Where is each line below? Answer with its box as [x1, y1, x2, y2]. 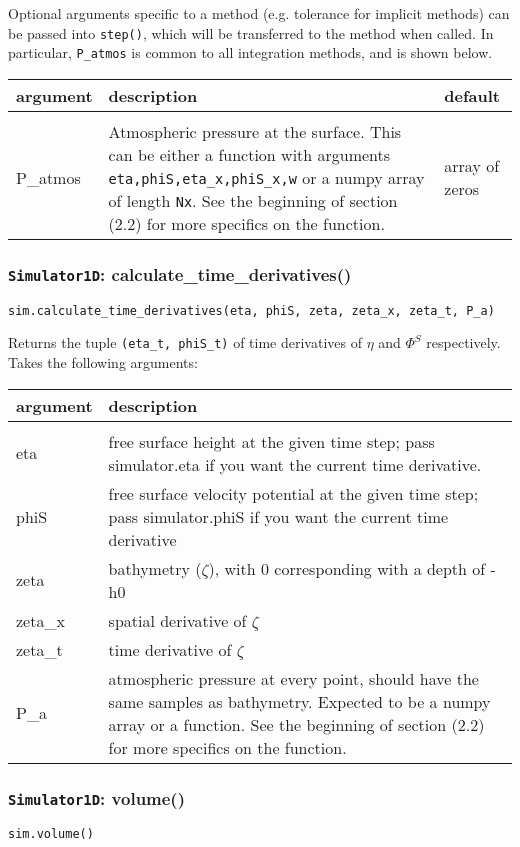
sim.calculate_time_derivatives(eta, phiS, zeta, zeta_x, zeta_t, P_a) [8, 303, 495, 318]
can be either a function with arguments [108, 142, 391, 166]
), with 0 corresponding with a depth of [208, 556, 486, 580]
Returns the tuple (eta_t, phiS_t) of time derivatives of [8, 332, 362, 353]
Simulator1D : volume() [8, 785, 185, 810]
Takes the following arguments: [8, 352, 198, 372]
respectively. [426, 332, 501, 353]
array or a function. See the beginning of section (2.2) [108, 712, 485, 736]
